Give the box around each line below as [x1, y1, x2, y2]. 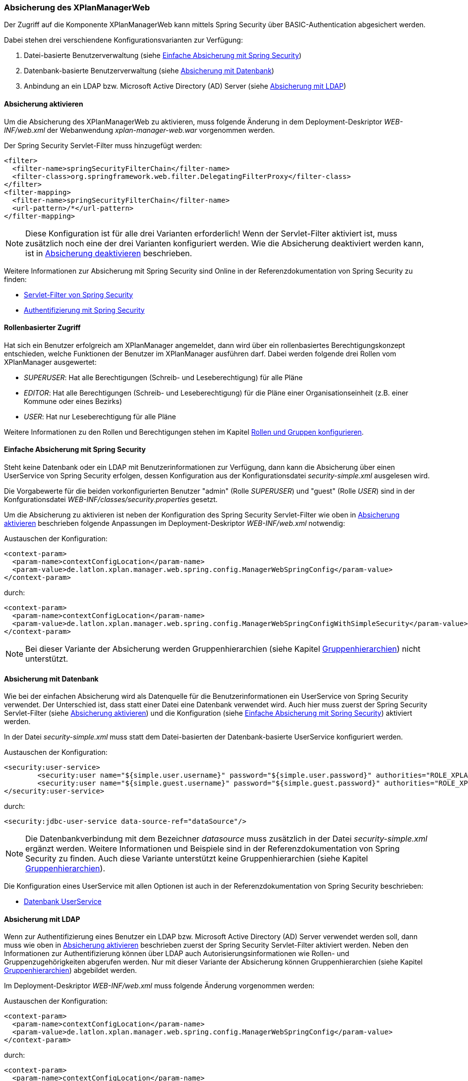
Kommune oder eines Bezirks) [24, 397, 122, 405]
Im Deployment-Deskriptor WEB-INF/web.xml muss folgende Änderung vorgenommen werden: [4, 981, 315, 990]
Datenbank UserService [24, 897, 102, 906]
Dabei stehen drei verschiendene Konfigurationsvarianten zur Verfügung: [4, 36, 243, 45]
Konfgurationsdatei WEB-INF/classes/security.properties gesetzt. [4, 495, 218, 504]
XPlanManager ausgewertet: [4, 357, 97, 366]
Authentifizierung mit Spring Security [24, 305, 145, 314]
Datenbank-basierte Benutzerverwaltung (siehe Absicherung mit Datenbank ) [24, 66, 274, 75]
